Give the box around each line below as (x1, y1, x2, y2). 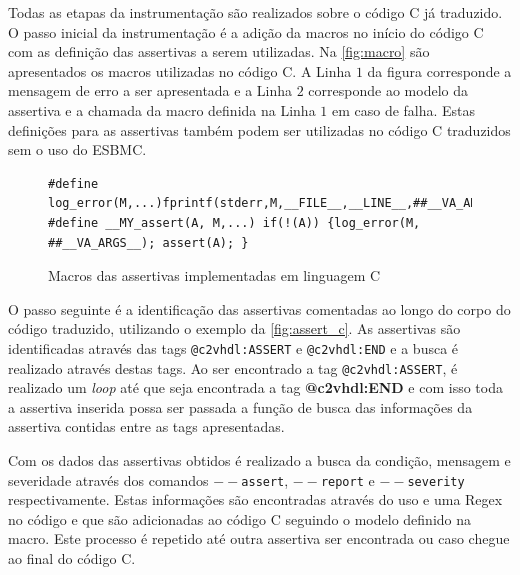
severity (407, 474, 465, 489)
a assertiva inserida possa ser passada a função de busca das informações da (8, 396, 473, 417)
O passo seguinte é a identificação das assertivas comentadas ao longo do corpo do (8, 298, 511, 319)
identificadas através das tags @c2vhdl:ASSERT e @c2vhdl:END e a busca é (8, 337, 459, 358)
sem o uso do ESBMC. (8, 139, 147, 160)
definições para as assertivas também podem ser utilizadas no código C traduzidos (8, 119, 511, 140)
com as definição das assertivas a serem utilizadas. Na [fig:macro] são (8, 41, 430, 62)
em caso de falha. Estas (331, 99, 476, 120)
